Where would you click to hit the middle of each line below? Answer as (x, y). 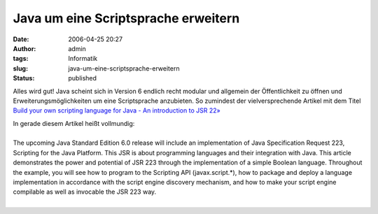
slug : (20, 68)
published (83, 78)
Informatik (83, 59)
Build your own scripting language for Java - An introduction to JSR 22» (117, 110)
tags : (21, 59)
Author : (24, 48)
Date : (21, 39)
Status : (24, 78)
